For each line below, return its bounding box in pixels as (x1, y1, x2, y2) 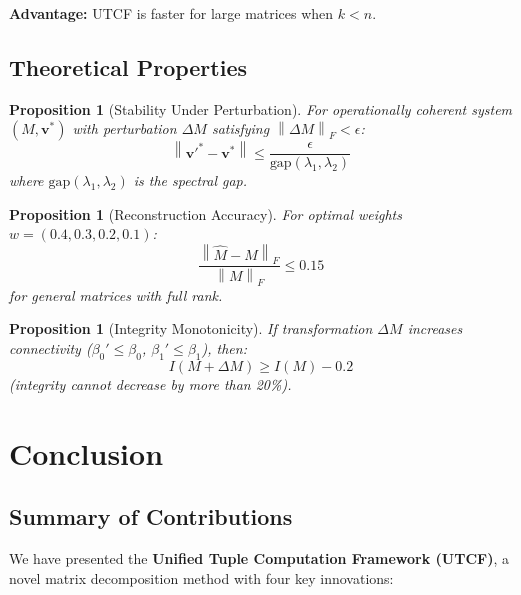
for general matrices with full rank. (9, 284, 223, 305)
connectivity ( (9, 338, 92, 359)
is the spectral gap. (133, 170, 248, 191)
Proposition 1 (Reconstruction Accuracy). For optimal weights (9, 203, 402, 224)
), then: (201, 338, 247, 359)
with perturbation (72, 118, 177, 139)
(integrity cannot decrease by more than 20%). (9, 373, 292, 394)
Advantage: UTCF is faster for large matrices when (9, 3, 334, 23)
